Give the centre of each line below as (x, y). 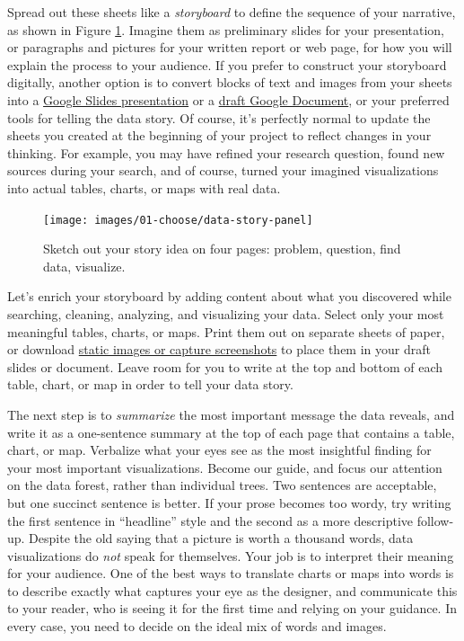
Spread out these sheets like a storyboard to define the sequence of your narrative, (232, 12)
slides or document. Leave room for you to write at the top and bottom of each (225, 366)
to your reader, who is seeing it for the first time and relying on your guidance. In (232, 608)
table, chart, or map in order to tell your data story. (150, 384)
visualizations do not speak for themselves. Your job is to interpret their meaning (231, 555)
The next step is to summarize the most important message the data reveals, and (231, 414)
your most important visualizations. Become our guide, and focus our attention (225, 467)
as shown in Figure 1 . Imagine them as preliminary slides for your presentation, (226, 29)
